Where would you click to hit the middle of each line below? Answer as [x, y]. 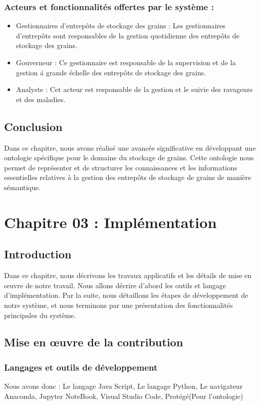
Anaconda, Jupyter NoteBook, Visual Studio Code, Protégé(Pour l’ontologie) [124, 396]
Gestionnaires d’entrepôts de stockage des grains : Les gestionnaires [121, 26]
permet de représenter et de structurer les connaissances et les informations [121, 167]
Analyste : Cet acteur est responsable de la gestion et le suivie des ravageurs [134, 89]
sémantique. [23, 187]
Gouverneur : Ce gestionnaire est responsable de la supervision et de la [126, 62]
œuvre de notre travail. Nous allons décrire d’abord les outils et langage [115, 285]
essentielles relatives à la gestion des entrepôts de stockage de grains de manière [128, 177]
